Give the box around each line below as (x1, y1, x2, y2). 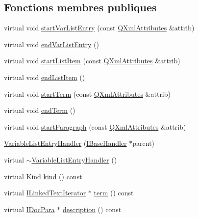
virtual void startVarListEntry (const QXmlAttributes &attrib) (4, 23, 195, 33)
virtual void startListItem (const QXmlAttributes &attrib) (4, 55, 180, 66)
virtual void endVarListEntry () (4, 39, 99, 49)
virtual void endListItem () (4, 72, 85, 82)
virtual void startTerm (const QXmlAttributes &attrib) (4, 88, 171, 99)
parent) (132, 138, 155, 148)
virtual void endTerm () (4, 105, 75, 115)
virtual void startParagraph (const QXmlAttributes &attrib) (4, 121, 186, 132)
